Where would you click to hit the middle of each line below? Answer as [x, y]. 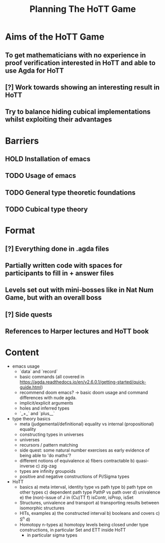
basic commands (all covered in [52, 377]
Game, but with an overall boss [53, 298]
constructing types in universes [51, 435]
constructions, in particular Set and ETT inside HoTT [73, 530]
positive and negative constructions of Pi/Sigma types [74, 477]
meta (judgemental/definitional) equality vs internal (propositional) [87, 424]
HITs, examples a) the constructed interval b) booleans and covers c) [90, 513]
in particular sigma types [52, 535]
